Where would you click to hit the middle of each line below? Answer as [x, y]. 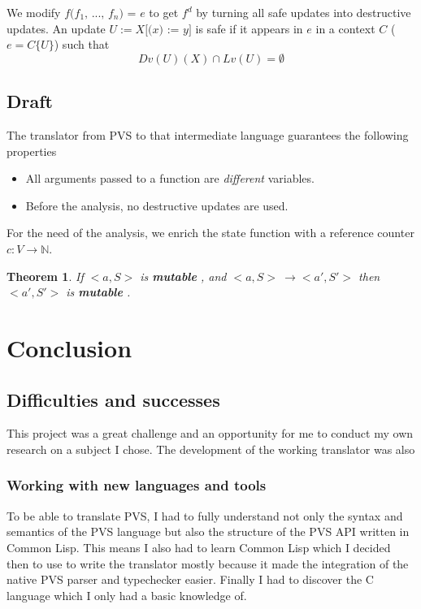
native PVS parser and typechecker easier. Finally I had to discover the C [190, 579]
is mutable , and [183, 276]
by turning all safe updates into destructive [304, 12]
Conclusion [69, 347]
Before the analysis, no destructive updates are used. [157, 205]
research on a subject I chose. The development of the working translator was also [211, 449]
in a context [345, 28]
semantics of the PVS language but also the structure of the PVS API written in [208, 531]
